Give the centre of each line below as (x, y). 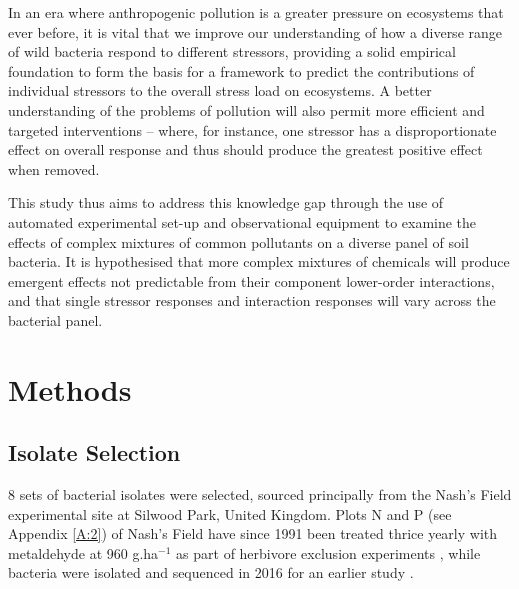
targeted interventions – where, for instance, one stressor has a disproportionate (252, 129)
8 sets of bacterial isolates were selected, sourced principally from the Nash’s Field (260, 494)
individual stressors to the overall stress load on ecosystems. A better (220, 90)
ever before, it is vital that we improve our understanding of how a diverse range (255, 31)
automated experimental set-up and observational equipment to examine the (242, 221)
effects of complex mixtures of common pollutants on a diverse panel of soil (238, 241)
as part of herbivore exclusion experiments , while (328, 552)
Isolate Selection (94, 452)
